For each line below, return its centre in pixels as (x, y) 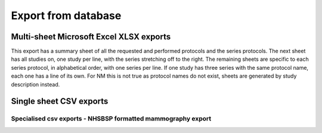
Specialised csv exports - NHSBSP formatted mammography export (111, 119)
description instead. (35, 84)
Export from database (66, 16)
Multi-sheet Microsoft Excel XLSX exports (91, 37)
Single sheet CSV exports (60, 101)
